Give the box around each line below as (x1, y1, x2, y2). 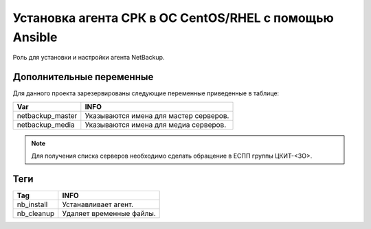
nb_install (16, 200, 48, 209)
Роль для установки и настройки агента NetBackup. (12, 53, 165, 62)
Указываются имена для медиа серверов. (85, 120, 227, 130)
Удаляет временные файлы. (62, 208, 156, 218)
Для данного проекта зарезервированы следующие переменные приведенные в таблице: (12, 89, 280, 97)
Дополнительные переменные (12, 71, 154, 83)
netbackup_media (16, 120, 75, 130)
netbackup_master (16, 110, 78, 120)
